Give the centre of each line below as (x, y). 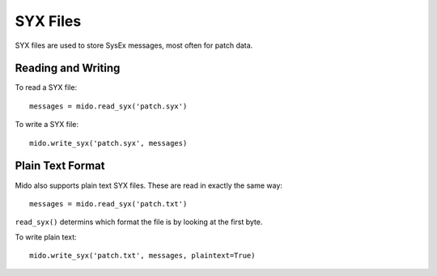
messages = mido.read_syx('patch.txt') (108, 204)
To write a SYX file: (47, 125)
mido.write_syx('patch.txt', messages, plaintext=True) (142, 256)
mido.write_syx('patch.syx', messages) (108, 143)
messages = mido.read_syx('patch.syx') (108, 106)
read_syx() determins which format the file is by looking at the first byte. (139, 222)
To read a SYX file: (46, 87)
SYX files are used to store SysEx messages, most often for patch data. (134, 45)
